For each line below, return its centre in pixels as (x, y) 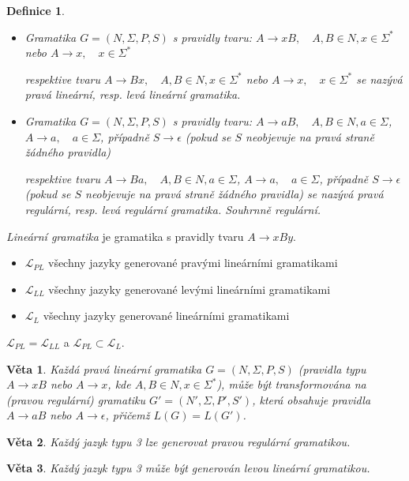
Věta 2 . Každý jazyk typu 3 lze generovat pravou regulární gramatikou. (178, 441)
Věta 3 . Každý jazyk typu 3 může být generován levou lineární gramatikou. (188, 468)
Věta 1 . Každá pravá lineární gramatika (104, 368)
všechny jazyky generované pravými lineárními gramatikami (193, 263)
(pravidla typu (332, 368)
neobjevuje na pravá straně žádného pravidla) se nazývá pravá (235, 194)
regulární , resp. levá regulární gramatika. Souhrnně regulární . (173, 209)
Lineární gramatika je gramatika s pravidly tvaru (125, 236)
